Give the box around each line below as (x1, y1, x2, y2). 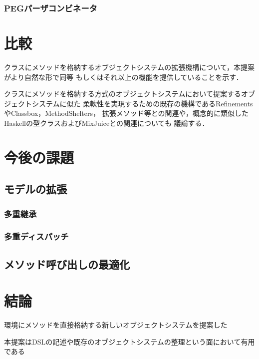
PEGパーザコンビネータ (4, 1, 97, 14)
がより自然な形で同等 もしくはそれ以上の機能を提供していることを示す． (4, 71, 243, 82)
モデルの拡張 (4, 181, 67, 197)
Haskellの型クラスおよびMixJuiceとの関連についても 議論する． (4, 117, 209, 128)
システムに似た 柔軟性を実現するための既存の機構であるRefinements (31, 98, 253, 108)
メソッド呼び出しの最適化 (4, 256, 130, 272)
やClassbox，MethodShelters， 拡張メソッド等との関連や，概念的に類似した (4, 108, 249, 118)
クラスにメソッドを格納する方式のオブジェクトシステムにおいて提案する (4, 88, 241, 99)
